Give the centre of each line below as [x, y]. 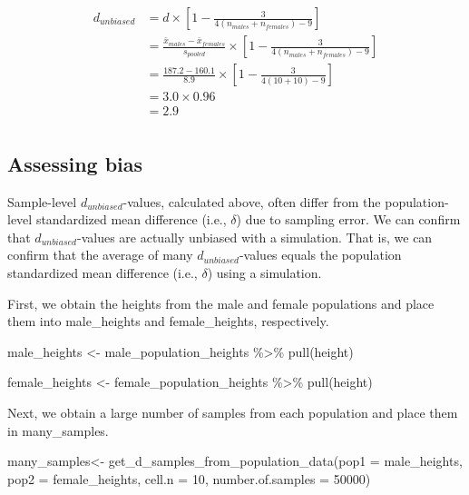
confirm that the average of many [100, 255]
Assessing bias [75, 163]
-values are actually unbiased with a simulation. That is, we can [254, 237]
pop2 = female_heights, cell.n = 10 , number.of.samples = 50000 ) [189, 478]
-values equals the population [320, 255]
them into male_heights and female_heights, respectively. [168, 321]
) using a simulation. [264, 272]
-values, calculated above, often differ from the [252, 201]
